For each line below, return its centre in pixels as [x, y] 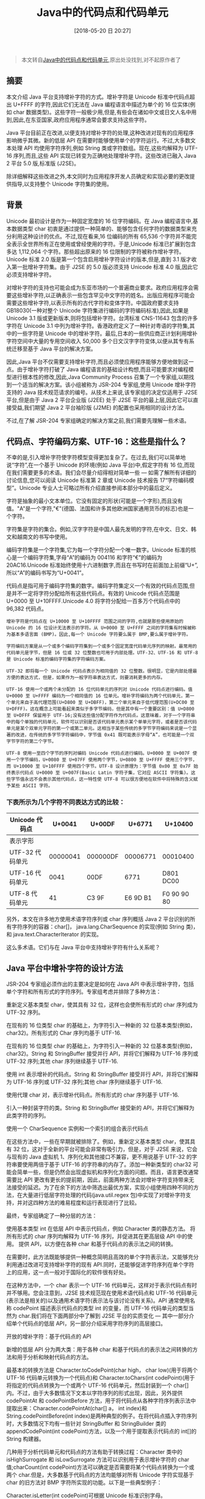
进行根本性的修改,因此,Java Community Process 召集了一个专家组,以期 [100, 377]
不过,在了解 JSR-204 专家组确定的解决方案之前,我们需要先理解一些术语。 [98, 420]
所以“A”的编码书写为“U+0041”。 [47, 573]
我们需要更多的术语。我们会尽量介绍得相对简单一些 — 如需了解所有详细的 [104, 473]
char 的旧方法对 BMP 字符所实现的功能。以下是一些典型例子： [84, 1482]
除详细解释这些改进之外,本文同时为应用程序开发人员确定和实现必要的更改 [98, 176]
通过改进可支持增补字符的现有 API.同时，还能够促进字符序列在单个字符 [106, 1265]
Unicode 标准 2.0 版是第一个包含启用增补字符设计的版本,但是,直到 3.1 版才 [99, 259]
